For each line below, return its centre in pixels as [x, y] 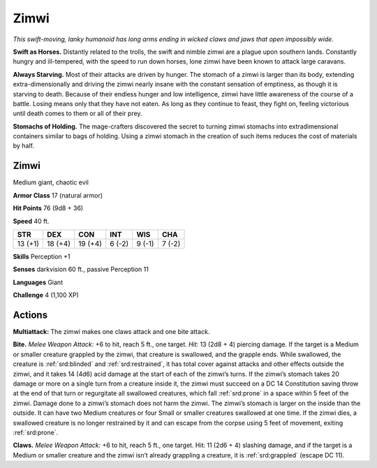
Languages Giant [38, 282]
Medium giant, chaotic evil [51, 182]
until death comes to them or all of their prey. [77, 114]
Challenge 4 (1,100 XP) [46, 295]
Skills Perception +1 [42, 256]
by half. [24, 146]
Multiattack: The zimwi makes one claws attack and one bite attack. [111, 331]
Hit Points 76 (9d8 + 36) [48, 208]
